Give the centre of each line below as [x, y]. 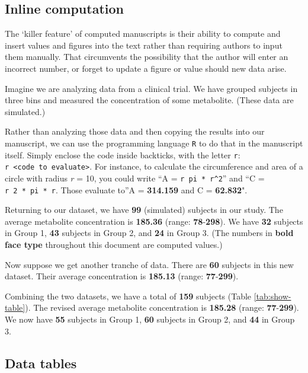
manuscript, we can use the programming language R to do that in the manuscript [154, 143]
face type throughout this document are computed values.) [114, 245]
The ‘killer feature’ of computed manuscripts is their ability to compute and [143, 34]
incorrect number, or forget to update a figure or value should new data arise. [146, 68]
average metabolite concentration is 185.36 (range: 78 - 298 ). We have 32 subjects [154, 221]
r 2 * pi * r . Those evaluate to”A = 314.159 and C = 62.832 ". [126, 189]
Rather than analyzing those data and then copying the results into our [135, 131]
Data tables [41, 363]
